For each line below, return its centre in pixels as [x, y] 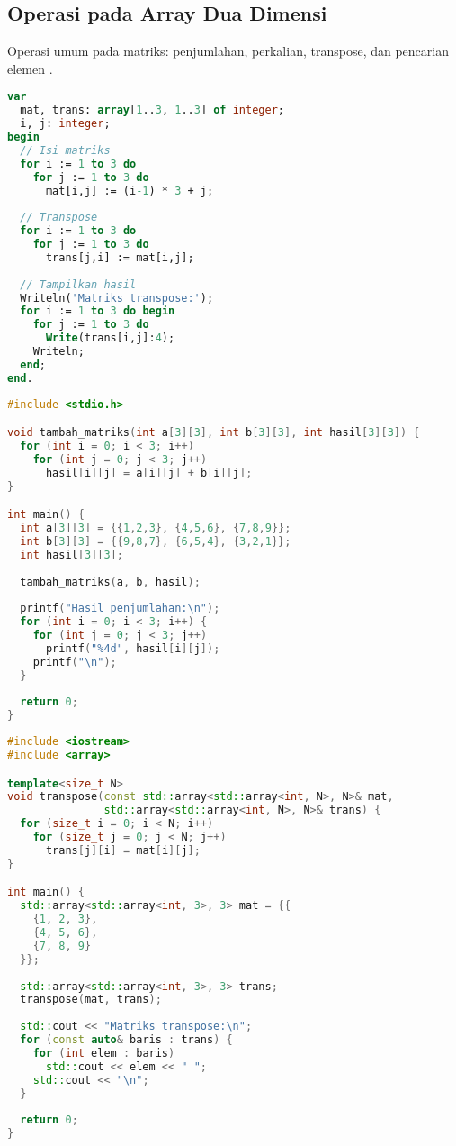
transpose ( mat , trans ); [91, 1000]
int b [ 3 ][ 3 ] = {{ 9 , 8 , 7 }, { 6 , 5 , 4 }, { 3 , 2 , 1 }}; [156, 541]
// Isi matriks [65, 150]
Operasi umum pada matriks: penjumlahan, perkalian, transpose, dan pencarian [228, 51]
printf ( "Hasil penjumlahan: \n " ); [120, 609]
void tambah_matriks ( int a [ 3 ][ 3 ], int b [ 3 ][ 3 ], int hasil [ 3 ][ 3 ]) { [214, 433]
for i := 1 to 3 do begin [98, 311]
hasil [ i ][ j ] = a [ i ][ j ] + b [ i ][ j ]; [149, 473]
